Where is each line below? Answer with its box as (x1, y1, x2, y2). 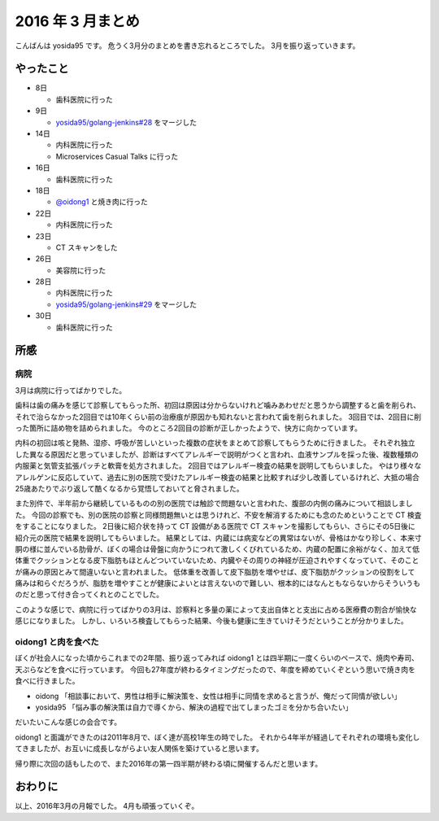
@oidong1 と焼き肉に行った (55, 197, 148, 207)
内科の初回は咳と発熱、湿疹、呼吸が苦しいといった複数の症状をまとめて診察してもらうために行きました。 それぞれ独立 (15, 438, 415, 448)
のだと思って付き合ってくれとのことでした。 (15, 590, 164, 600)
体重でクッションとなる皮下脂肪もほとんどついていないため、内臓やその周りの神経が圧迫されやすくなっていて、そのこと (15, 556, 419, 566)
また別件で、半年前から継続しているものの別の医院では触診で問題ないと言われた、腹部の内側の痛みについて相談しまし (15, 499, 413, 509)
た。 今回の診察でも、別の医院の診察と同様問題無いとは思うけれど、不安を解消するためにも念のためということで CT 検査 (15, 509, 422, 520)
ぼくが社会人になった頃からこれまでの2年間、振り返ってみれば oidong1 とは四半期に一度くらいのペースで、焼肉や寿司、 (15, 653, 419, 663)
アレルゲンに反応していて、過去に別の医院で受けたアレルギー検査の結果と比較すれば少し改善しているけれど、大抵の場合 (15, 472, 420, 482)
